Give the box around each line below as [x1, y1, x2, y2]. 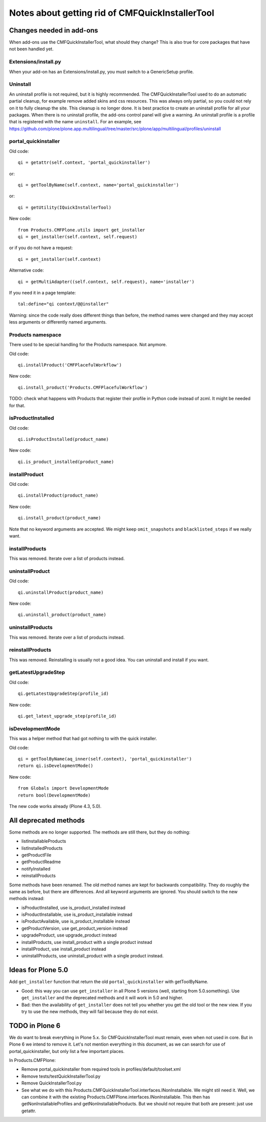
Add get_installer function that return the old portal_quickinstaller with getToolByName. [9, 979, 209, 985]
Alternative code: [9, 267, 44, 273]
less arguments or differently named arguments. [9, 319, 107, 325]
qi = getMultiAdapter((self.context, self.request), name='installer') [18, 279, 195, 285]
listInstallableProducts [21, 838, 66, 844]
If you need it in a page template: [9, 290, 76, 295]
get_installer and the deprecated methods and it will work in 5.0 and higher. [21, 995, 183, 1001]
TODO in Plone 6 [9, 1021, 61, 1030]
